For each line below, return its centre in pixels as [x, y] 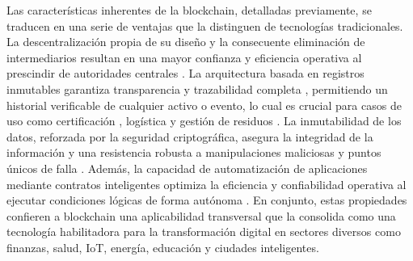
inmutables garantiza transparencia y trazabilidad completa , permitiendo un [197, 88]
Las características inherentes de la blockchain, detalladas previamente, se [189, 10]
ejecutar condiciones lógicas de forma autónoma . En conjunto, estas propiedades [207, 200]
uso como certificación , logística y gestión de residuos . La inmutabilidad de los [204, 121]
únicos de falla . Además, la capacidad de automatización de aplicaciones [187, 168]
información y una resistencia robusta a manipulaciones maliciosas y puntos [194, 152]
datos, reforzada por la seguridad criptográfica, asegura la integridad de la [190, 136]
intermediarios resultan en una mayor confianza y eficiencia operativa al [184, 57]
